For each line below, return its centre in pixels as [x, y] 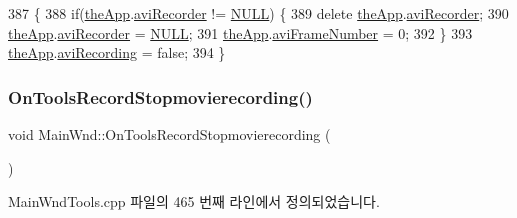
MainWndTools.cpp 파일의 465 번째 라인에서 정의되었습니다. [194, 201]
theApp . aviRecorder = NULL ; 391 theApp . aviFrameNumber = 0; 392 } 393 [240, 32]
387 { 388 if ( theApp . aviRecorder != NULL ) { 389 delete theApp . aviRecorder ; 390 [258, 13]
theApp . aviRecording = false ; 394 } [117, 52]
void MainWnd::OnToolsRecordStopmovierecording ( [169, 134]
